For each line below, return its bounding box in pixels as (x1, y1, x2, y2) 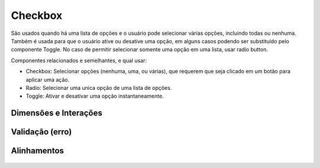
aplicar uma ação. (25, 76, 70, 83)
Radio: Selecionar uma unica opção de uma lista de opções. (25, 84, 172, 91)
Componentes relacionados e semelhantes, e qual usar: (11, 57, 147, 64)
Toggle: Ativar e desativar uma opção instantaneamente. (25, 92, 164, 100)
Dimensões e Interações (11, 108, 103, 118)
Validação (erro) (11, 127, 72, 137)
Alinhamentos (11, 146, 65, 156)
